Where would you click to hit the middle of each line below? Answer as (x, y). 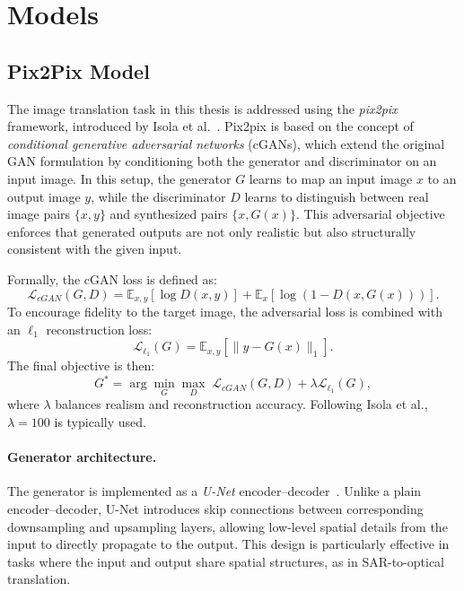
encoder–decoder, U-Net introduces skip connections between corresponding (215, 509)
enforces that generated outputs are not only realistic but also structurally (212, 231)
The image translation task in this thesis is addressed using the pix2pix (202, 108)
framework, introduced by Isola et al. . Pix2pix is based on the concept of (210, 126)
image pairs (39, 214)
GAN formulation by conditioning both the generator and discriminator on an (222, 161)
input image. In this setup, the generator (119, 178)
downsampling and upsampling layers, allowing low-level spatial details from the (228, 526)
